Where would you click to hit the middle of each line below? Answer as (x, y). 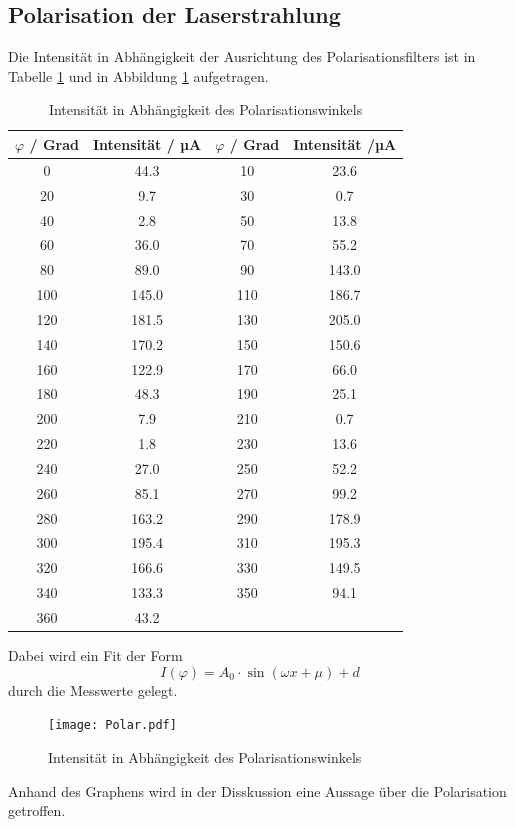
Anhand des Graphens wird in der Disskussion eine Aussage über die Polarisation (257, 790)
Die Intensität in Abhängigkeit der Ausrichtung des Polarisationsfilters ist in (242, 56)
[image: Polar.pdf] (112, 725)
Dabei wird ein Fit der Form (95, 655)
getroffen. (37, 810)
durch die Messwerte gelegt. (93, 689)
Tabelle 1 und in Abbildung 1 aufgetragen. (138, 75)
